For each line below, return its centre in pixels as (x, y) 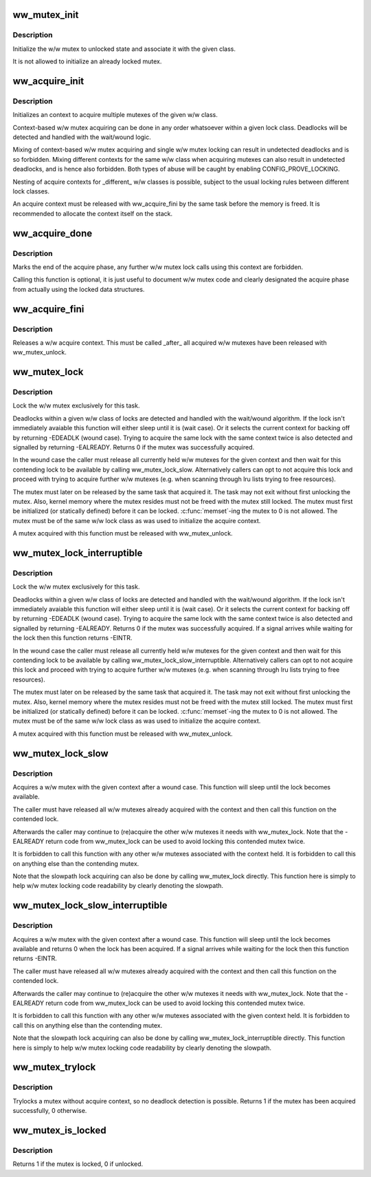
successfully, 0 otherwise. (50, 1111)
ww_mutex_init (46, 15)
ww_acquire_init (48, 81)
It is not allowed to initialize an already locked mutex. (87, 61)
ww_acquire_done (53, 233)
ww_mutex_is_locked (59, 1130)
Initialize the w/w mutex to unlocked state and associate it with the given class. (124, 49)
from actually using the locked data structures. (79, 289)
